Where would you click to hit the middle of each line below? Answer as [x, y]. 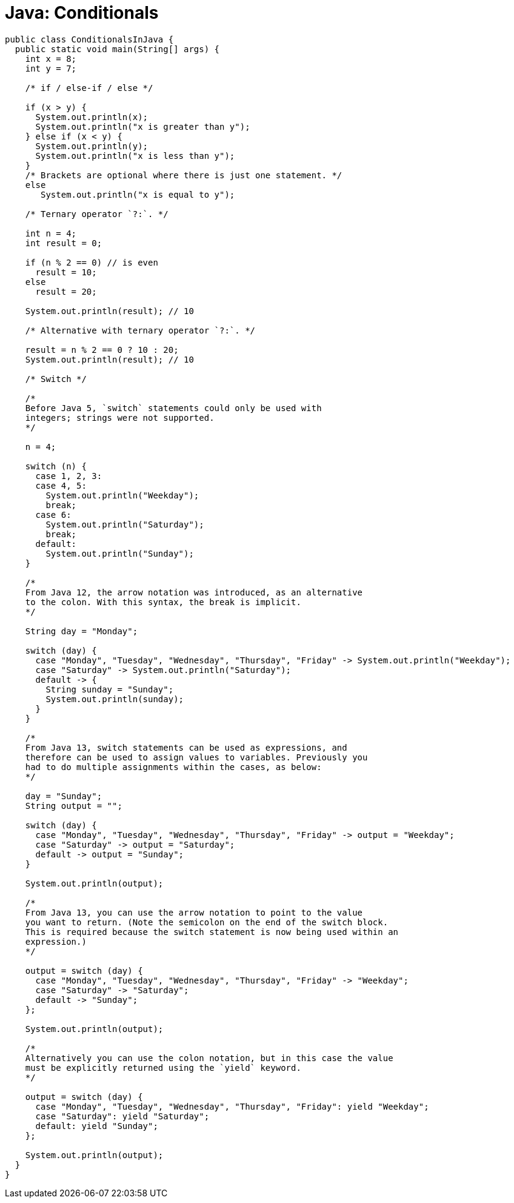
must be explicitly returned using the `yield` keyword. [163, 1067]
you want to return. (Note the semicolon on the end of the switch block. [207, 922]
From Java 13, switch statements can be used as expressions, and [186, 747]
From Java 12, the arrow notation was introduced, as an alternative [194, 592]
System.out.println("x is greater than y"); [143, 126]
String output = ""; [74, 806]
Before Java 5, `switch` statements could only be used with [173, 408]
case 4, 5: [61, 485]
